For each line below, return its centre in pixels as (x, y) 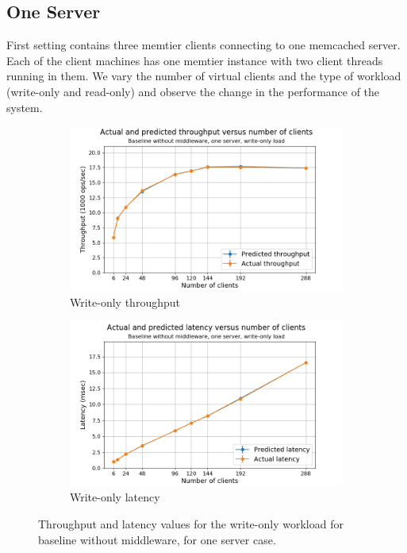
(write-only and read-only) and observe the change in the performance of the (193, 91)
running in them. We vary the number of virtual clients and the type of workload (204, 76)
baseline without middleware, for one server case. (157, 539)
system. (25, 107)
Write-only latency (115, 497)
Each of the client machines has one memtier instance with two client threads (195, 60)
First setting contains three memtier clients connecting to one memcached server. (203, 45)
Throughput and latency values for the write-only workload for (191, 523)
